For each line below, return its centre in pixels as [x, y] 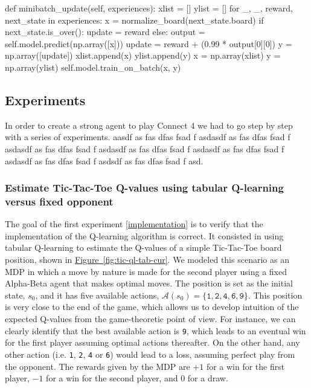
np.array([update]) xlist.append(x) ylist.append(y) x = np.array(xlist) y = [143, 55]
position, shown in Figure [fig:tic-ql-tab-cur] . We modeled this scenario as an [147, 260]
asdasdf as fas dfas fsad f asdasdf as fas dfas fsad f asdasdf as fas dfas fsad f [145, 148]
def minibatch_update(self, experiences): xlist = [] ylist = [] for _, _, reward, [149, 8]
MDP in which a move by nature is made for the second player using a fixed [146, 271]
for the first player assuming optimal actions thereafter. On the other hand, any [152, 342]
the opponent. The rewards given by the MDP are [98, 366]
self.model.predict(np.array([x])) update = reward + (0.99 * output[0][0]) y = [149, 43]
